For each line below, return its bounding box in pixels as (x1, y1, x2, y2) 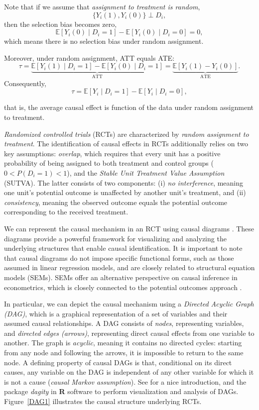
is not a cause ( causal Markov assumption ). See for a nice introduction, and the (4, 376, 247, 387)
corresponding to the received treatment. (4, 206, 129, 217)
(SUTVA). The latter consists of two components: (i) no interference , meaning (4, 177, 244, 188)
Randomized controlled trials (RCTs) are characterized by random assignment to (4, 128, 249, 139)
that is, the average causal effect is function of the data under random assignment (4, 102, 254, 112)
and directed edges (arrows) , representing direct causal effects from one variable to (4, 327, 255, 338)
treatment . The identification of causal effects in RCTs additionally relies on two (4, 138, 248, 149)
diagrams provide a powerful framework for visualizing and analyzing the (4, 233, 227, 243)
